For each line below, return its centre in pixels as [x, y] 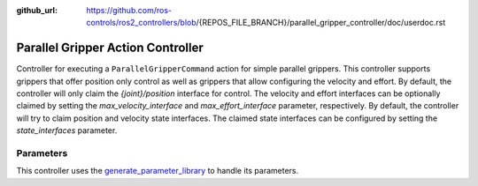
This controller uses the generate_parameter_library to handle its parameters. [158, 171]
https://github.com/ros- [129, 10]
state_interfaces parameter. [67, 130]
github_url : [37, 10]
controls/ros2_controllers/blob [141, 23]
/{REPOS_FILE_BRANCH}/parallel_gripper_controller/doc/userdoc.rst [321, 23]
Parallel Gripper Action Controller [110, 48]
